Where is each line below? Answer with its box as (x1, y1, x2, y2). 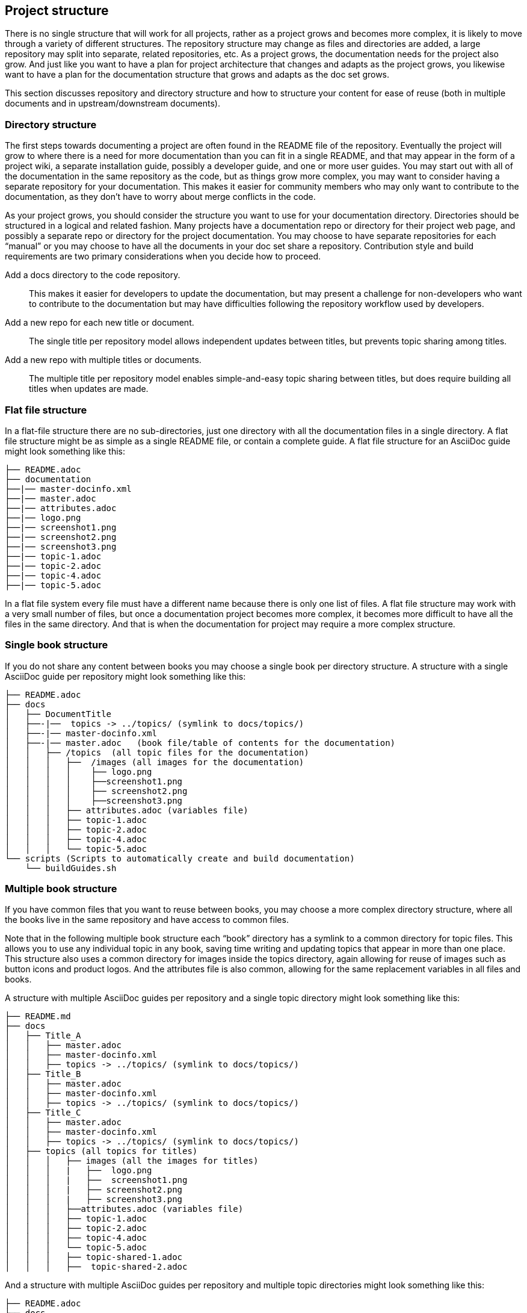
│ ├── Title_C (5, 1108, 81, 1118)
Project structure (5, 3, 109, 18)
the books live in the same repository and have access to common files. (5, 914, 289, 925)
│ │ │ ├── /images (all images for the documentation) (5, 757, 304, 767)
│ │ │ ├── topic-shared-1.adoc (5, 1252, 183, 1262)
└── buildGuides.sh (25, 863, 117, 873)
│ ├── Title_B (5, 1069, 81, 1079)
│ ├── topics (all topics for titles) (5, 1146, 198, 1156)
